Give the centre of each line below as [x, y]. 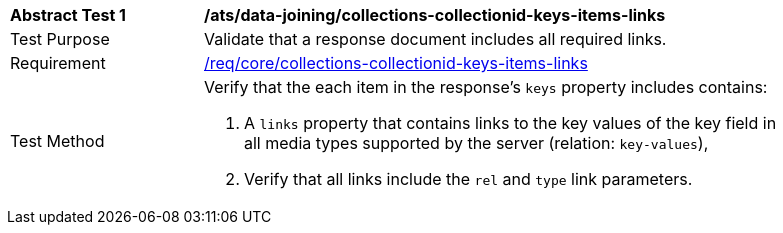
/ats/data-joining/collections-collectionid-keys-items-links [435, 15]
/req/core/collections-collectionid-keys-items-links [396, 63]
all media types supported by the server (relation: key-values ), [476, 143]
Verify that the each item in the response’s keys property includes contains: [486, 87]
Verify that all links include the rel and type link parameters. [468, 179]
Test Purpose [60, 39]
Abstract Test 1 [68, 15]
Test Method [57, 141]
